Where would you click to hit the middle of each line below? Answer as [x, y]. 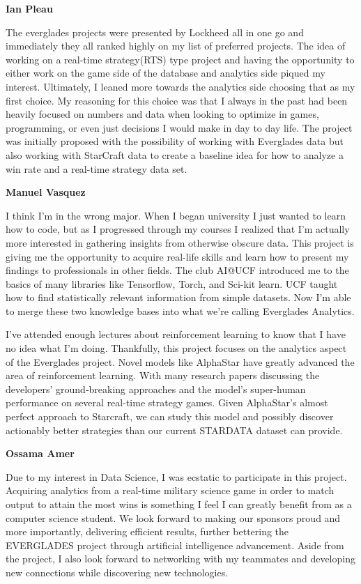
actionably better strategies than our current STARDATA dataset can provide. [174, 430]
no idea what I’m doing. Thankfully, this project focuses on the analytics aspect [176, 348]
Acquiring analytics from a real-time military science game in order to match [170, 490]
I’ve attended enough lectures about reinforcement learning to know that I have [176, 334]
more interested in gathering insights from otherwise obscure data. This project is [180, 242]
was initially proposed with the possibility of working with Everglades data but [175, 141]
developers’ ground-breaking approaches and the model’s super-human [156, 389]
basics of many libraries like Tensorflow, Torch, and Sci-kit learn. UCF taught [172, 283]
